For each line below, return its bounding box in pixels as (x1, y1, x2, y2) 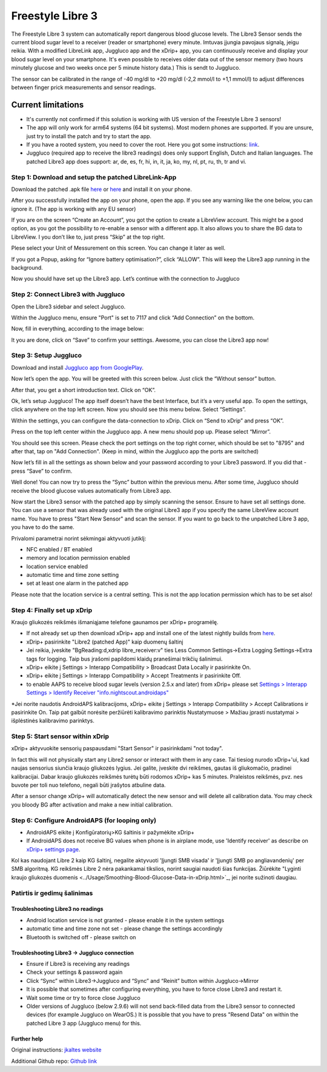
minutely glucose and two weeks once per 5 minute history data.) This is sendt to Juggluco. (11, 64, 240, 72)
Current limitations (11, 99, 84, 110)
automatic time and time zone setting (26, 571, 119, 579)
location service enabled (26, 562, 88, 570)
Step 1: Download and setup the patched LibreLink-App (11, 173, 177, 181)
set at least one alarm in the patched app (26, 579, 129, 587)
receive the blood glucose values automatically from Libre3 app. (11, 487, 172, 494)
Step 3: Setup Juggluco (11, 351, 82, 360)
